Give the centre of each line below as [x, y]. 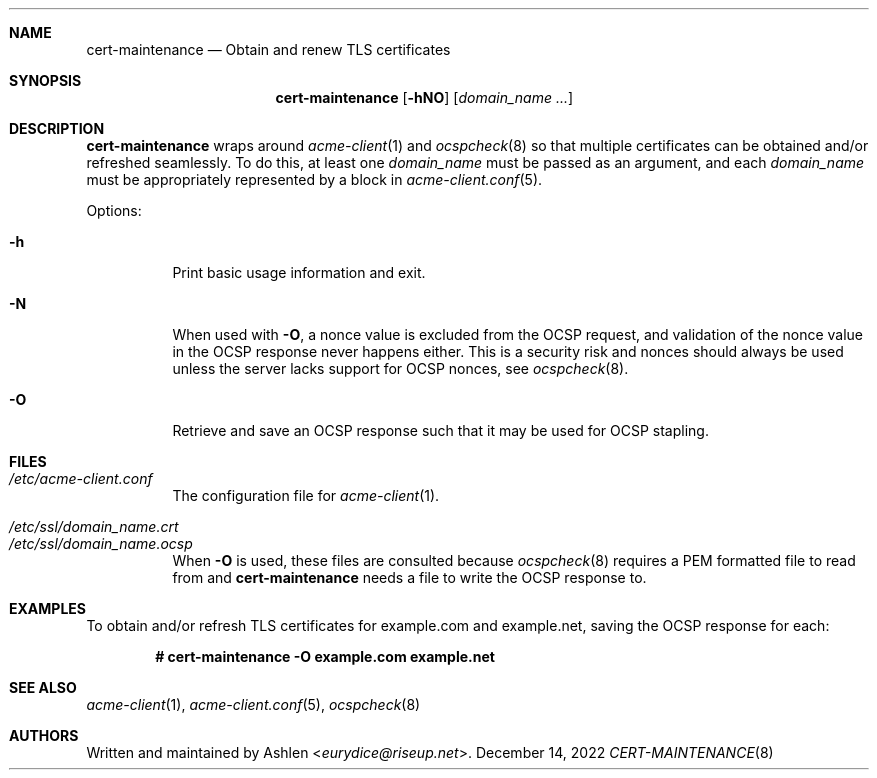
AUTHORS [44, 735]
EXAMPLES [47, 608]
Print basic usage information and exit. [299, 272]
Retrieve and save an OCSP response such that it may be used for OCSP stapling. [440, 430]
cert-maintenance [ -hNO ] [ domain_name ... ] [424, 97]
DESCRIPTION [57, 128]
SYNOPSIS [45, 80]
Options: [114, 210]
